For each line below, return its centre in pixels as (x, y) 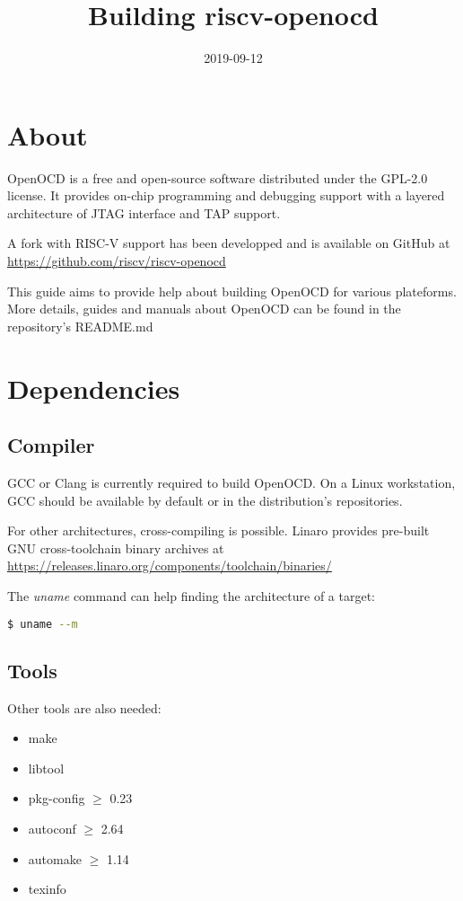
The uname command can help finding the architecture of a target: (192, 595)
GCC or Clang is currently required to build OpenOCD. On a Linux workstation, (231, 482)
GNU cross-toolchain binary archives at (116, 548)
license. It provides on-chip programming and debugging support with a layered (226, 195)
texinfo (47, 889)
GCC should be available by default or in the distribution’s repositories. (205, 500)
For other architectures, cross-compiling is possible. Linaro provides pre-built (218, 530)
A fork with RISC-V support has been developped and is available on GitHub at (229, 243)
